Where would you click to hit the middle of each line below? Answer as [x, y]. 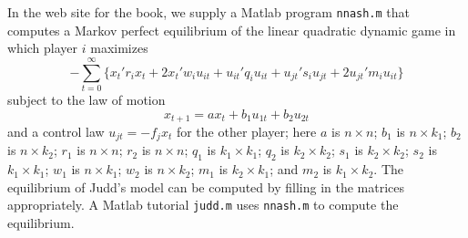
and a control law [56, 132]
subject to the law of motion [86, 99]
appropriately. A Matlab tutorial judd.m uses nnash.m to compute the [203, 205]
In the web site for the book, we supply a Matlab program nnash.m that [209, 12]
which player [43, 48]
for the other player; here [246, 132]
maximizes [119, 48]
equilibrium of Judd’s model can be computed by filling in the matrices [206, 186]
